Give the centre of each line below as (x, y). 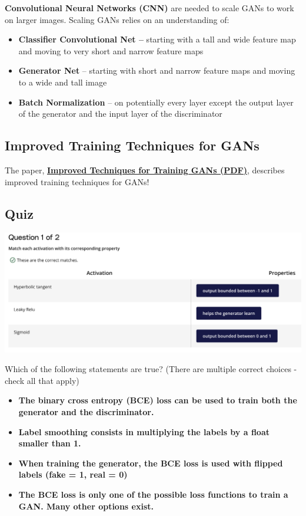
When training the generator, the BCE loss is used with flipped (151, 463)
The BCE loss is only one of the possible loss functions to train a (153, 494)
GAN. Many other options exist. (86, 506)
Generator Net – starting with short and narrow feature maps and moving (157, 70)
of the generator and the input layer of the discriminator (120, 114)
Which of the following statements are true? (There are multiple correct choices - (151, 369)
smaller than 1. (50, 443)
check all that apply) (42, 380)
